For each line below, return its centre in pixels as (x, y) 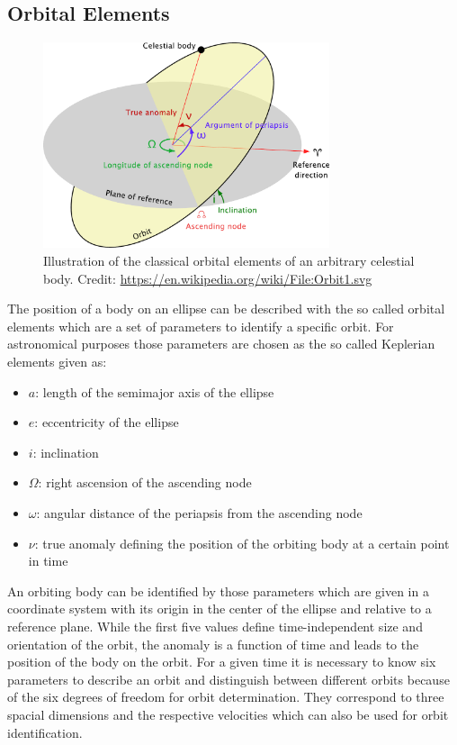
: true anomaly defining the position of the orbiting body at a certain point (242, 543)
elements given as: (57, 362)
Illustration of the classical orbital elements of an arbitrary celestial (229, 261)
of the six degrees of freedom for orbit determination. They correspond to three (226, 697)
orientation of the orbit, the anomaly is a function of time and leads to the (213, 644)
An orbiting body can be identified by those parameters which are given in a (218, 591)
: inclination (66, 452)
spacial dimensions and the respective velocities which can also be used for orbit (228, 714)
